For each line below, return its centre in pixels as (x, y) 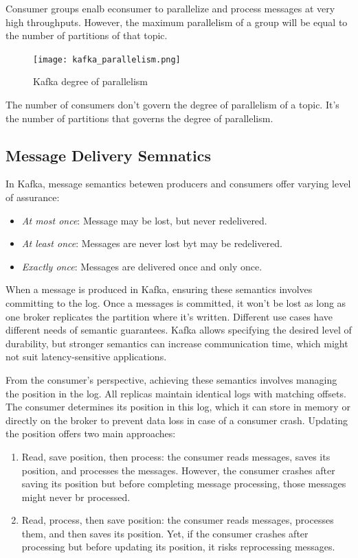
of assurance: (33, 197)
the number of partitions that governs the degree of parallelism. (139, 118)
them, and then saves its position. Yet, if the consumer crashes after (165, 533)
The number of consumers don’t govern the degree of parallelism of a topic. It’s (172, 105)
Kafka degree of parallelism (90, 81)
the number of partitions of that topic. (87, 35)
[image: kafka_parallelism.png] (107, 59)
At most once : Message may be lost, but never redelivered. (144, 220)
